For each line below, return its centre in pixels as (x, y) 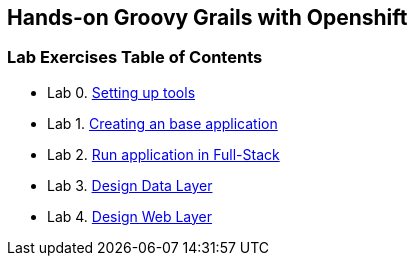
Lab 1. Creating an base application (162, 123)
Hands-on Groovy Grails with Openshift (207, 17)
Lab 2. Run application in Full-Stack (163, 154)
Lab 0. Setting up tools (121, 92)
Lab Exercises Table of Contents (135, 57)
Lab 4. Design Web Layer (130, 216)
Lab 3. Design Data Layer (130, 185)
